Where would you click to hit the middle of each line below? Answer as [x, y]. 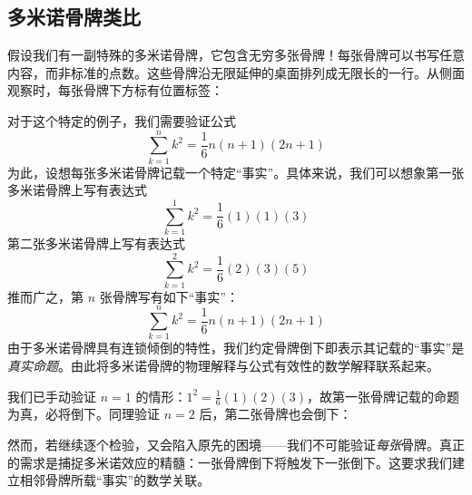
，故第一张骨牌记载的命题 [383, 396]
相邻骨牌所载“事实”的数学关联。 [115, 480]
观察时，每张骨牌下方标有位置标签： [115, 90]
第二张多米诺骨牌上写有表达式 [96, 243]
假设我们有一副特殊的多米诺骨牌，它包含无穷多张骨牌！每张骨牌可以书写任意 [236, 55]
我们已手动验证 [52, 396]
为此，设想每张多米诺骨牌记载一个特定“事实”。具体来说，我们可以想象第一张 [236, 172]
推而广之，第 [45, 296]
